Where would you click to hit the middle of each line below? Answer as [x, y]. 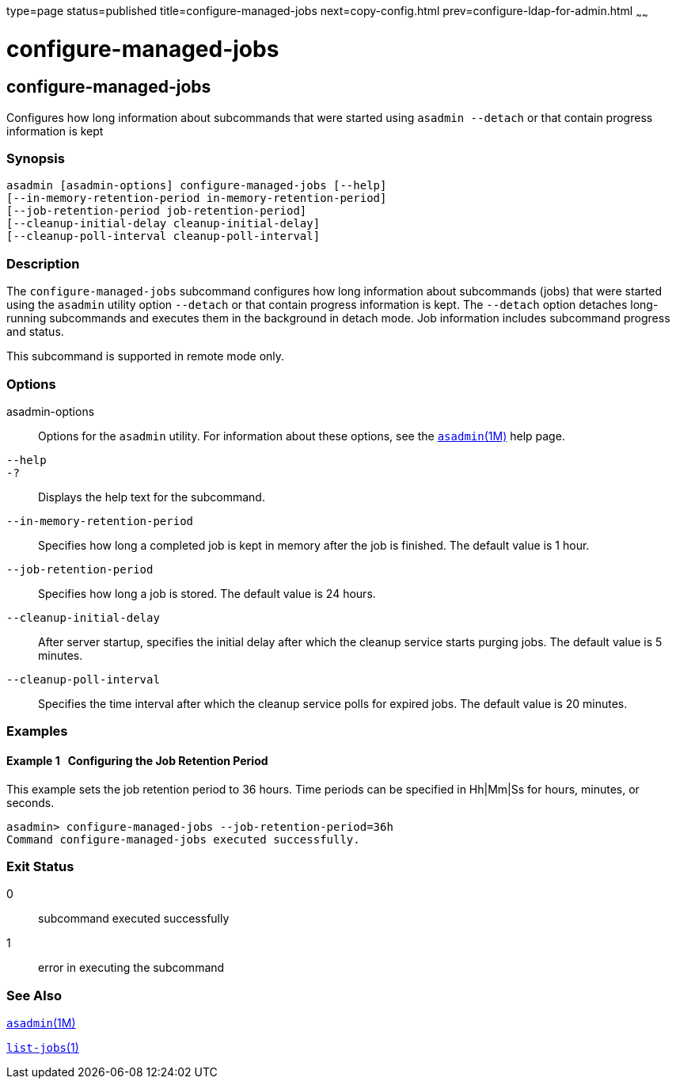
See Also [34, 995]
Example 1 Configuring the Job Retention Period [137, 760]
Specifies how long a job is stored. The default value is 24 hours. [207, 593]
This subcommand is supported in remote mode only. [146, 356]
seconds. [30, 802]
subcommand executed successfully [134, 919]
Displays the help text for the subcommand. [152, 497]
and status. [35, 332]
